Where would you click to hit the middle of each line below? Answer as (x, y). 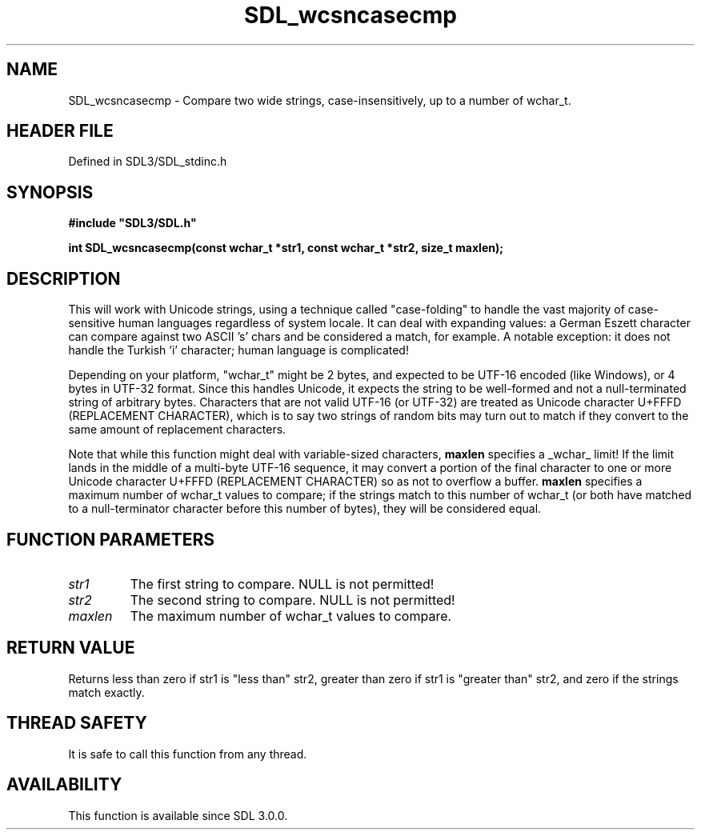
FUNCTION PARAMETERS (110, 539)
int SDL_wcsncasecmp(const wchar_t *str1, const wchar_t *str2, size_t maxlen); (286, 248)
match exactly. (106, 692)
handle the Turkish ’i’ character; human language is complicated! (238, 350)
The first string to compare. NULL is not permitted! (282, 584)
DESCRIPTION (64, 278)
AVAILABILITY (64, 785)
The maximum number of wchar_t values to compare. (291, 616)
